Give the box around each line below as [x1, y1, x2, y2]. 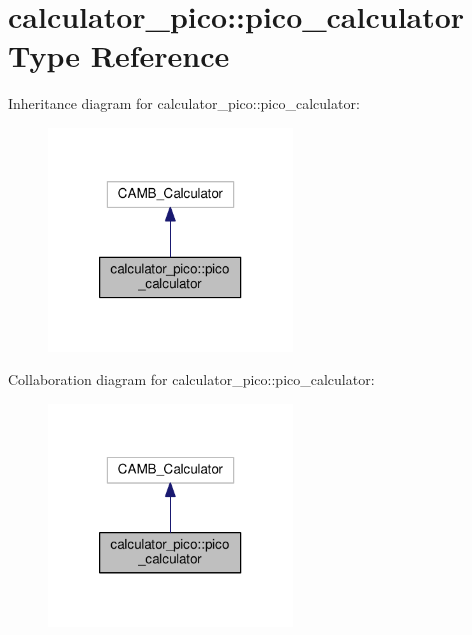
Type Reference [8, 35, 230, 76]
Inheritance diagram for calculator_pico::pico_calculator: [8, 93, 360, 114]
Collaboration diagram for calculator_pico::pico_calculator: [8, 369, 375, 390]
